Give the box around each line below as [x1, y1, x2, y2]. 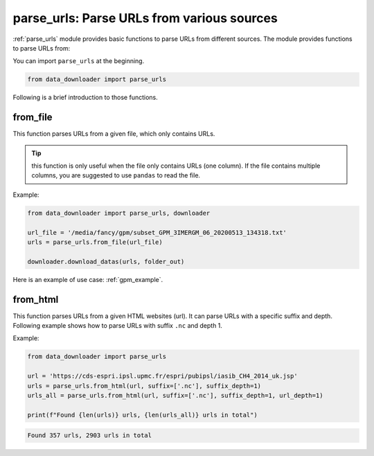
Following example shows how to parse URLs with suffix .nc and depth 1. [12, 321, 223, 329]
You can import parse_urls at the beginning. [12, 57, 145, 65]
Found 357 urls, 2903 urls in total [27, 432, 152, 439]
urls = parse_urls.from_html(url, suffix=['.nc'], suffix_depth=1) [27, 382, 262, 389]
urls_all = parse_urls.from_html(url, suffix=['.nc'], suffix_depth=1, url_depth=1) [27, 392, 323, 399]
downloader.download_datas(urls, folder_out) [27, 257, 185, 265]
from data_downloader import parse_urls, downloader [27, 209, 211, 217]
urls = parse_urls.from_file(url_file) [27, 238, 163, 246]
